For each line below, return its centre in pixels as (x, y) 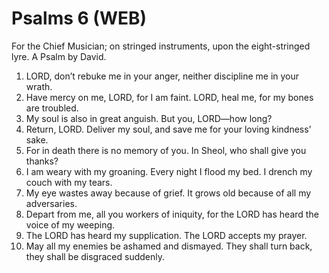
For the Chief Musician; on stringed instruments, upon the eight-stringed (161, 46)
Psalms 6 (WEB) (79, 18)
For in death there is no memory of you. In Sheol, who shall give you (166, 150)
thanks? (42, 161)
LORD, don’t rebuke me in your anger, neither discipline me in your (162, 76)
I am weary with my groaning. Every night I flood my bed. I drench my (169, 171)
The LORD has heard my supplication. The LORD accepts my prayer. (166, 235)
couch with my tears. (69, 182)
